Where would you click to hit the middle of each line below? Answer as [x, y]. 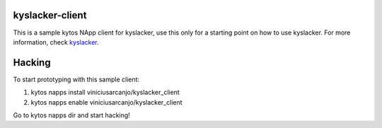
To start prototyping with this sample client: [76, 79]
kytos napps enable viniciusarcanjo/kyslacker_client [107, 102]
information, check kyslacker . [56, 42]
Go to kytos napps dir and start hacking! [71, 115]
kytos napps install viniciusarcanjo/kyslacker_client [105, 93]
